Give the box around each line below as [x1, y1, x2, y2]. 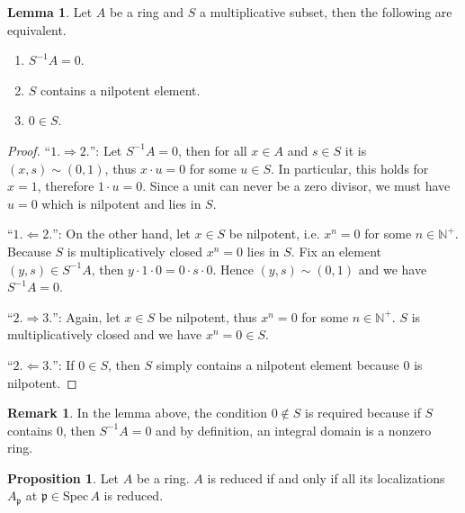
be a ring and [109, 3, 184, 21]
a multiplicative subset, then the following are [199, 3, 452, 21]
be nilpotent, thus [158, 307, 257, 326]
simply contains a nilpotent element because [156, 355, 399, 373]
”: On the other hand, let [52, 224, 191, 243]
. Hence [212, 259, 254, 278]
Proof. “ [7, 140, 51, 159]
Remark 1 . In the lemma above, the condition [7, 403, 267, 422]
